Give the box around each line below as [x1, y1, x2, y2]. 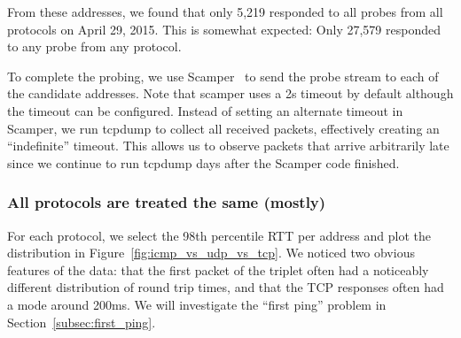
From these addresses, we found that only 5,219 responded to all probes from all [7, 3, 443, 20]
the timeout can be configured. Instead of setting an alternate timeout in [7, 101, 403, 119]
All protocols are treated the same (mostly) [7, 191, 326, 213]
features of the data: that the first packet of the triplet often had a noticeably [7, 260, 429, 279]
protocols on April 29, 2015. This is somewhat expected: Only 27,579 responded [7, 19, 441, 38]
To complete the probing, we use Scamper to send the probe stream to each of [7, 66, 439, 85]
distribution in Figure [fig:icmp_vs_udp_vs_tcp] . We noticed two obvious [7, 243, 415, 262]
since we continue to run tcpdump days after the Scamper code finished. [7, 153, 400, 172]
